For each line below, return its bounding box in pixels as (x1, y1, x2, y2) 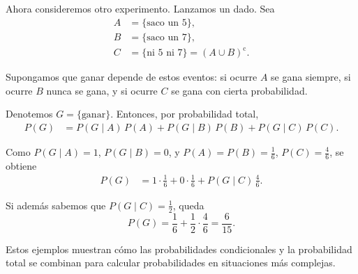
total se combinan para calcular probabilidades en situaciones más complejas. (6, 255, 336, 270)
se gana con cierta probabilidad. (171, 83, 308, 97)
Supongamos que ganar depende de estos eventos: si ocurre (6, 70, 258, 84)
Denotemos (6, 106, 53, 121)
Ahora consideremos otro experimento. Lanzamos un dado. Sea (6, 1, 275, 15)
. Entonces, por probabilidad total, (110, 106, 259, 121)
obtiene (6, 158, 37, 172)
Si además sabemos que (6, 198, 106, 212)
